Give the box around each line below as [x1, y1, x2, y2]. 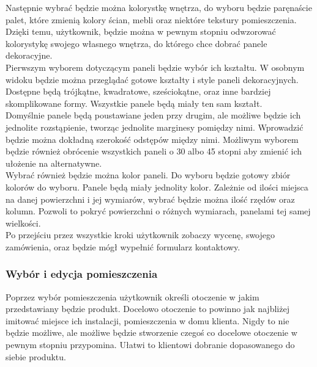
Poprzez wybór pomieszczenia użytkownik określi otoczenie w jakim [6, 290, 259, 303]
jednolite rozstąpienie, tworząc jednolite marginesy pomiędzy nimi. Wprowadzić [6, 120, 304, 133]
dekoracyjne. [6, 49, 53, 62]
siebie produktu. [6, 350, 66, 363]
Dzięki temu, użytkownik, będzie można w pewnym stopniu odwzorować [6, 25, 276, 38]
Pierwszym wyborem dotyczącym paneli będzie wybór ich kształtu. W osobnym [6, 60, 305, 73]
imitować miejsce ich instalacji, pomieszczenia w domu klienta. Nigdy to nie [6, 314, 289, 327]
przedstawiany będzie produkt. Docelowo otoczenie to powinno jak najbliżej [6, 302, 289, 315]
